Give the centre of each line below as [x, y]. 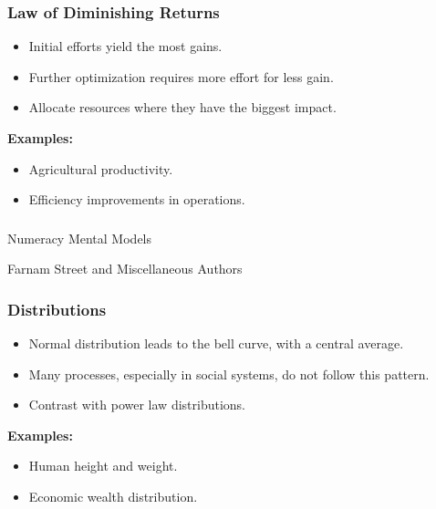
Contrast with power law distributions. [137, 405]
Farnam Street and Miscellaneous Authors [125, 269]
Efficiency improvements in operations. [137, 199]
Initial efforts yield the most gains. [125, 46]
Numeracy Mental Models [80, 238]
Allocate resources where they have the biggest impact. [182, 107]
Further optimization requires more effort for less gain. [181, 76]
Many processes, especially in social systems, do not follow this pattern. [229, 374]
